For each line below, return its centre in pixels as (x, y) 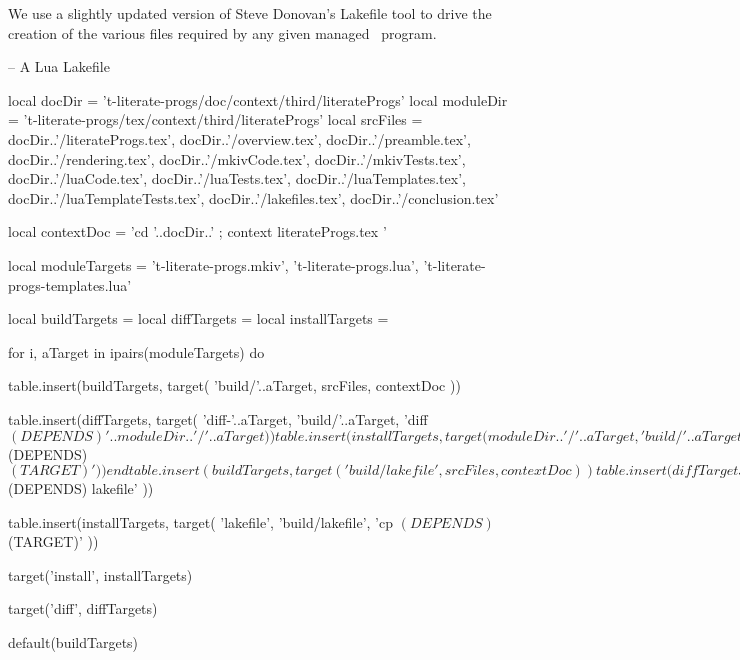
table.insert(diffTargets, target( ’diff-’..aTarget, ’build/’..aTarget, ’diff (218, 418)
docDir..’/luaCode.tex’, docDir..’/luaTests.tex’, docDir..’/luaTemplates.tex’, (237, 178)
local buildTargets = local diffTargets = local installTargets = (198, 318)
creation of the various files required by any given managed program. (222, 32)
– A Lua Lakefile (59, 66)
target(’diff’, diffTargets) (83, 608)
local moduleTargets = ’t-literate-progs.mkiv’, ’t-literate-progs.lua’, (213, 264)
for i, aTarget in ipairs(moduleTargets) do (136, 351)
